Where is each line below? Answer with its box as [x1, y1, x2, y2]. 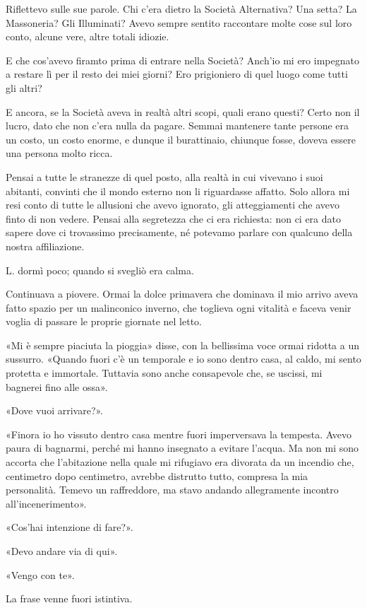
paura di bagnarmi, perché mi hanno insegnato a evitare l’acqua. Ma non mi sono [6, 440, 359, 455]
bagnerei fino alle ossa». [6, 379, 108, 394]
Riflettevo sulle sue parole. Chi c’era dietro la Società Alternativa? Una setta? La [6, 1, 357, 16]
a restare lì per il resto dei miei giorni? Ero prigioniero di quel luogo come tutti [6, 66, 348, 81]
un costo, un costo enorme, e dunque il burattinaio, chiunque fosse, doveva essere [6, 131, 356, 146]
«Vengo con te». [6, 567, 75, 582]
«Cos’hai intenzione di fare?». [6, 520, 133, 534]
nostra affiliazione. [6, 238, 85, 253]
